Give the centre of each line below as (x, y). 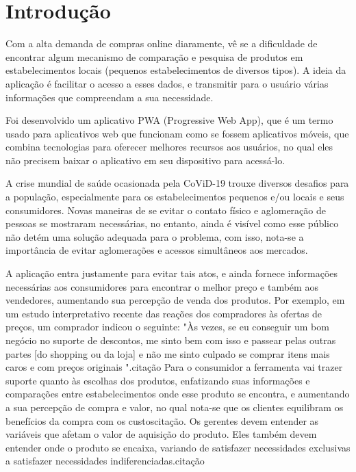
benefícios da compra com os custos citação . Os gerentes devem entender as (162, 420)
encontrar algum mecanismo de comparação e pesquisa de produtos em (154, 56)
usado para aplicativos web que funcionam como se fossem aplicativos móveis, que (177, 133)
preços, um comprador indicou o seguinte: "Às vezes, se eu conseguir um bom (167, 327)
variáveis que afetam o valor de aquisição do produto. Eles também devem (161, 434)
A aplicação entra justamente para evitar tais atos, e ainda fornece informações (172, 273)
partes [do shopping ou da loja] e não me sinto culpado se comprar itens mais (168, 353)
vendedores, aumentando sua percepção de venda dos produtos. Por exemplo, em (175, 300)
